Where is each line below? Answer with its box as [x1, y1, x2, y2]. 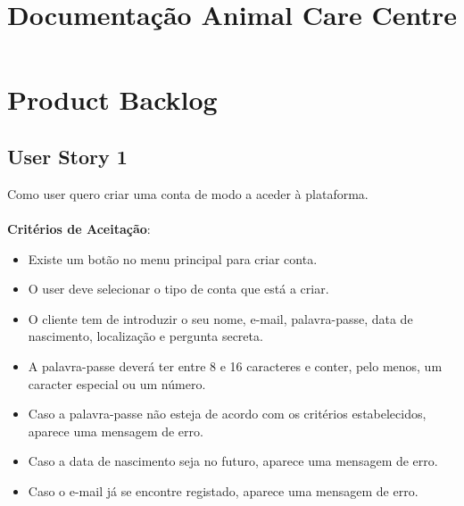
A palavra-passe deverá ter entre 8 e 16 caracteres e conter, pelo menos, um [28, 356, 443, 375]
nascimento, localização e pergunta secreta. [28, 327, 263, 345]
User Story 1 [7, 142, 128, 170]
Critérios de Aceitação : [7, 219, 151, 237]
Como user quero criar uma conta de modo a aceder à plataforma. [7, 184, 369, 203]
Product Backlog [7, 81, 218, 118]
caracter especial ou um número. [28, 374, 206, 393]
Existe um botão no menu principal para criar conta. [28, 249, 318, 268]
